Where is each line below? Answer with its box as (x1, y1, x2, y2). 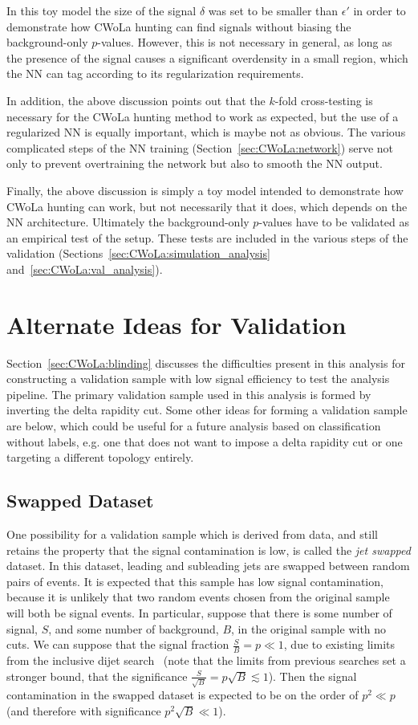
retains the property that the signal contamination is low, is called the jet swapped (6, 541, 411, 558)
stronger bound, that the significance (6, 667, 188, 684)
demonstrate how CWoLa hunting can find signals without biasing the (6, 18, 351, 35)
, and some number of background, (48, 620, 219, 637)
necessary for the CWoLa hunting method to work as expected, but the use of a (6, 108, 399, 124)
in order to (353, 2, 406, 18)
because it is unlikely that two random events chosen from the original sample (6, 589, 390, 605)
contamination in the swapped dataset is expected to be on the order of (6, 686, 359, 703)
